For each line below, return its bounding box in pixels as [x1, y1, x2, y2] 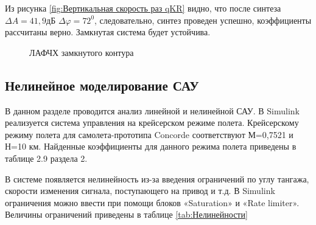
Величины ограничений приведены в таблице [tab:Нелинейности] [5, 208, 248, 221]
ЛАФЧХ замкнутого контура [29, 46, 134, 58]
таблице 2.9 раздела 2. [5, 151, 88, 164]
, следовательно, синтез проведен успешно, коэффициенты [94, 13, 312, 26]
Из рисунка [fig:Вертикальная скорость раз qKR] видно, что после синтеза [5, 2, 281, 14]
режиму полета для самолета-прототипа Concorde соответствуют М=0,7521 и [5, 128, 293, 140]
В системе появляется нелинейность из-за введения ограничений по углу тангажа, [5, 172, 309, 185]
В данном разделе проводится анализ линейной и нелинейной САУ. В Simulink [5, 104, 300, 117]
